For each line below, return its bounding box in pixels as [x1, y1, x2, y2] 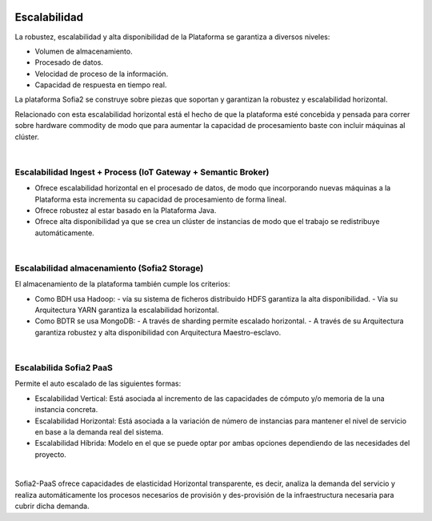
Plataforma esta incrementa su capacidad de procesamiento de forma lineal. [34, 194, 287, 204]
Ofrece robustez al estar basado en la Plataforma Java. [34, 205, 217, 215]
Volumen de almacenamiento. [34, 46, 133, 56]
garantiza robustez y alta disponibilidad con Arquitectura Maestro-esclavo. [34, 327, 282, 337]
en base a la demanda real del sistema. [34, 427, 164, 436]
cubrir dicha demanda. [14, 501, 90, 511]
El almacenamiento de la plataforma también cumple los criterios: [14, 279, 231, 289]
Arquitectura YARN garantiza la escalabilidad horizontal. [34, 305, 219, 315]
